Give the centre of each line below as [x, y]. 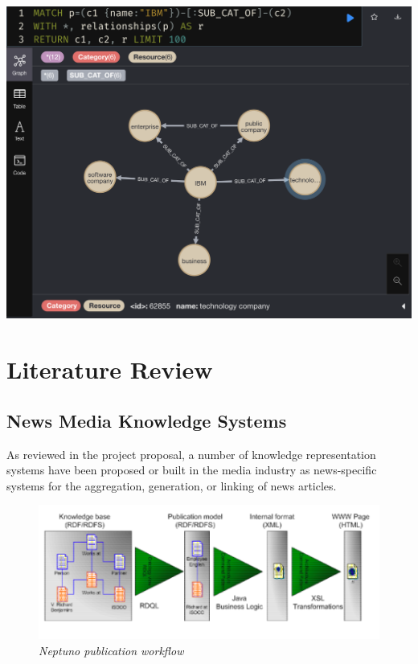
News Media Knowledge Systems [147, 420]
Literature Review [110, 369]
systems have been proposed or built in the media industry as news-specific [192, 470]
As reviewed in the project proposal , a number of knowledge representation [191, 454]
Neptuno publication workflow [111, 650]
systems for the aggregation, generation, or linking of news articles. [172, 485]
